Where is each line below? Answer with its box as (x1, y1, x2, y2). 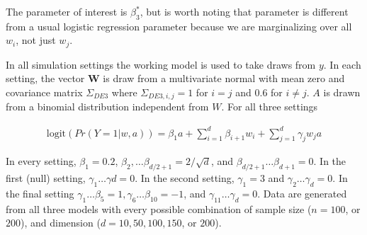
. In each (323, 57, 361, 71)
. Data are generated (257, 186, 347, 200)
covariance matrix (6, 85, 83, 100)
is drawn (323, 85, 361, 100)
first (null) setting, (6, 171, 86, 185)
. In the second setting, (135, 171, 235, 185)
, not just (16, 33, 56, 47)
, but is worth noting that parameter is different (140, 4, 349, 18)
